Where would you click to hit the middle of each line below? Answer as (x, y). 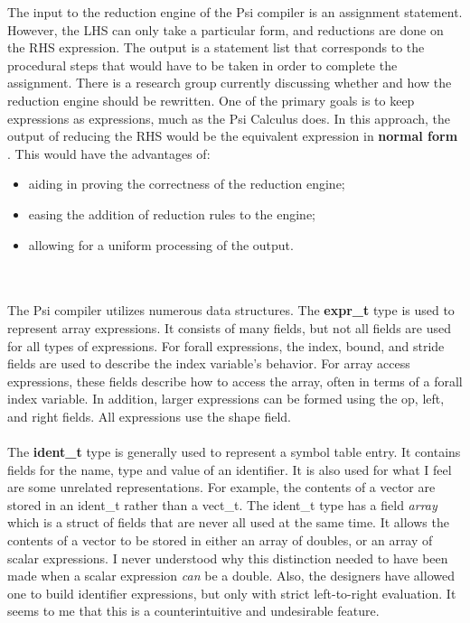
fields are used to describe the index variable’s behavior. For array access (209, 363)
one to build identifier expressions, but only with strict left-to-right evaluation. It (232, 593)
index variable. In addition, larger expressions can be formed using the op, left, (226, 399)
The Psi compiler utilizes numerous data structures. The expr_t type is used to (231, 310)
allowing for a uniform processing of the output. (161, 244)
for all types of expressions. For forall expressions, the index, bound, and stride (226, 345)
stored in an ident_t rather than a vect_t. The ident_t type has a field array (222, 504)
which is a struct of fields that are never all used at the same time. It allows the (228, 522)
